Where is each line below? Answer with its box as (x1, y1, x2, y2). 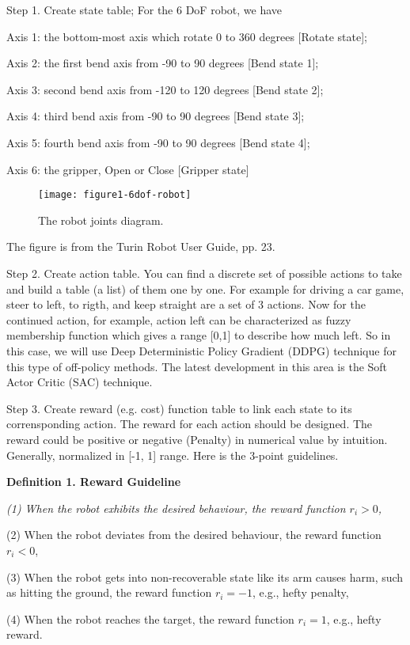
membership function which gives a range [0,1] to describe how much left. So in (6, 327, 391, 343)
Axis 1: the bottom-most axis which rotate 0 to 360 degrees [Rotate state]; (6, 28, 367, 44)
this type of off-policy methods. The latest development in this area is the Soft (6, 358, 388, 374)
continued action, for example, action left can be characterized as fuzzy (6, 311, 351, 328)
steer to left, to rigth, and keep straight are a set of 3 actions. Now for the (6, 296, 366, 313)
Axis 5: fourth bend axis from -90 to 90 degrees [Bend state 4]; (6, 134, 310, 150)
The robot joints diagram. (38, 211, 164, 228)
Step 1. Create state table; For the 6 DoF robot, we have (6, 2, 283, 17)
